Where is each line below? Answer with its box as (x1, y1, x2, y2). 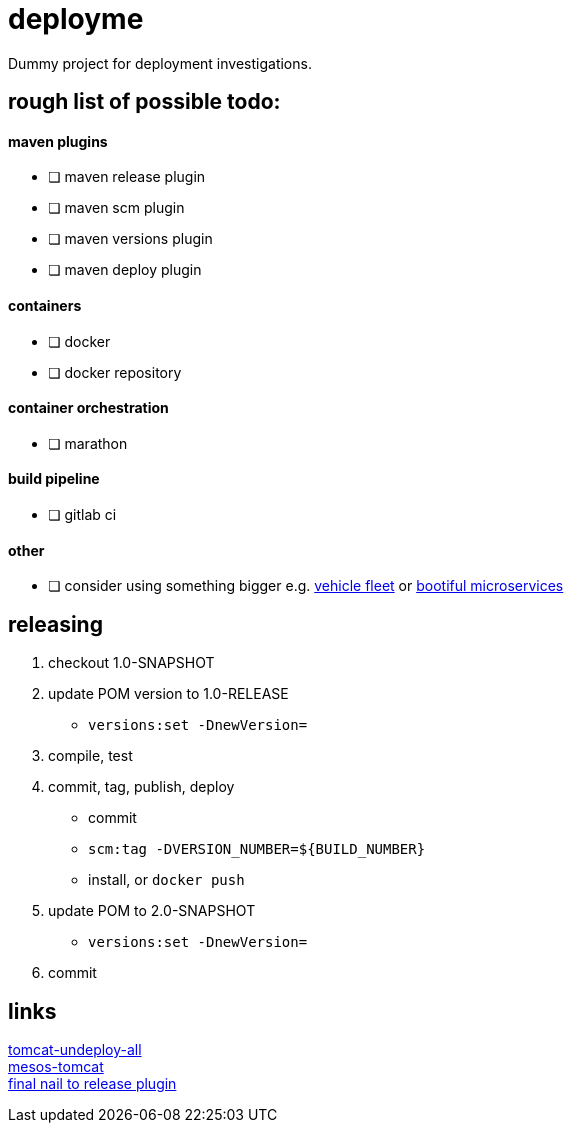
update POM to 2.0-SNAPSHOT (48, 902, 256, 920)
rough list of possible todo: (8, 89, 281, 115)
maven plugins (8, 132, 108, 150)
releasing (8, 611, 103, 637)
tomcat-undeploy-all (8, 1040, 142, 1058)
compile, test (48, 747, 133, 765)
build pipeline (8, 470, 100, 488)
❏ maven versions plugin (48, 230, 213, 248)
